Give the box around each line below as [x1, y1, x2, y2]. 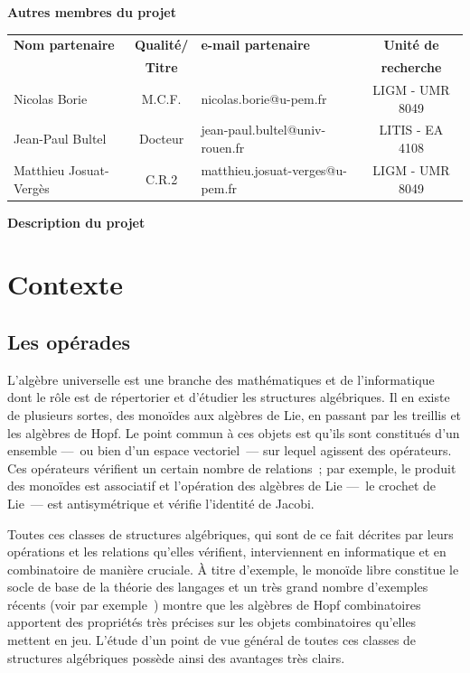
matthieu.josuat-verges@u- [201, 160, 347, 179]
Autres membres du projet [7, 3, 176, 21]
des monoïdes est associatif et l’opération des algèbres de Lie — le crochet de [7, 476, 437, 495]
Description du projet [7, 212, 146, 231]
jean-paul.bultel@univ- [201, 120, 326, 139]
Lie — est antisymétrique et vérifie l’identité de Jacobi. [7, 493, 315, 512]
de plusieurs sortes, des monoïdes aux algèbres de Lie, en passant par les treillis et [7, 405, 462, 424]
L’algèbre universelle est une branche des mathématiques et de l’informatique [7, 369, 435, 388]
